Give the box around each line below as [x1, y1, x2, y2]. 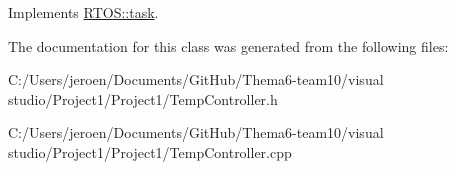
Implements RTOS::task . [8, 2, 159, 22]
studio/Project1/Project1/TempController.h [8, 88, 278, 109]
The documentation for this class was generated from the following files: [8, 35, 449, 56]
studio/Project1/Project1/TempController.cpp [8, 141, 292, 162]
